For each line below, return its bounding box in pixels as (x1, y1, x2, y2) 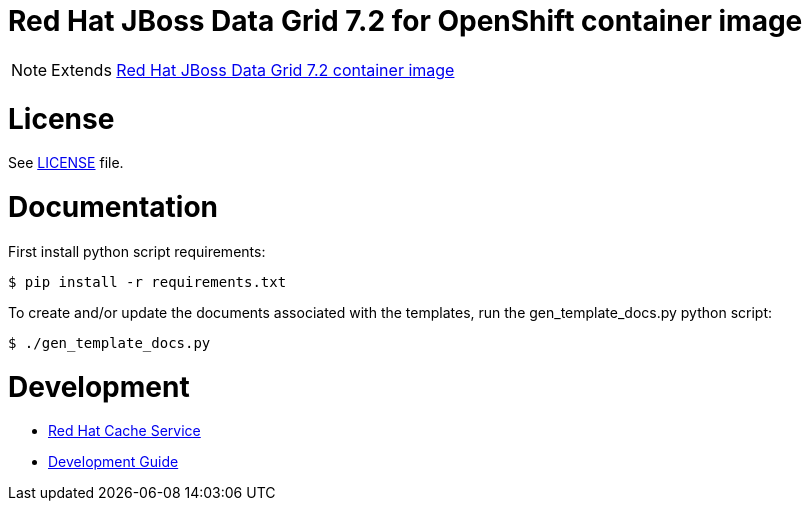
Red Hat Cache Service (48, 422, 201, 440)
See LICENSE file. (8, 154, 124, 172)
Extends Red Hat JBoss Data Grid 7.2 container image (51, 59, 455, 80)
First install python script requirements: (8, 242, 266, 260)
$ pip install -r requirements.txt (8, 273, 287, 290)
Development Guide (48, 453, 179, 471)
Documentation (8, 190, 219, 224)
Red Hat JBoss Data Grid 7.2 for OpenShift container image (8, 4, 803, 38)
